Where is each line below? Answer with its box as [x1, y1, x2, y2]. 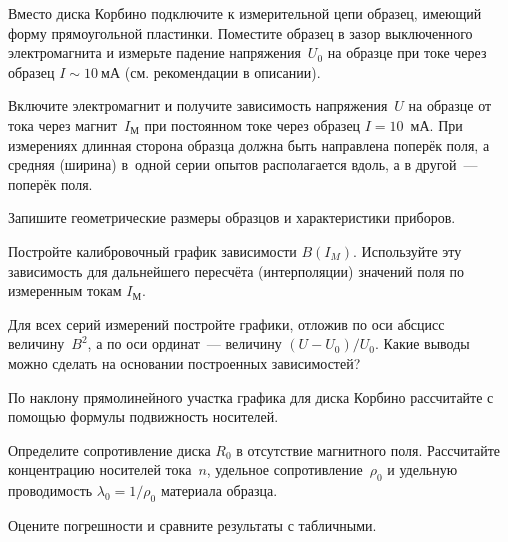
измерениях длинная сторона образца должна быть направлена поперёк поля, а [8, 134, 490, 155]
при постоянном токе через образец [144, 114, 361, 135]
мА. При [410, 114, 463, 135]
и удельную [387, 459, 458, 480]
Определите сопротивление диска [8, 439, 211, 460]
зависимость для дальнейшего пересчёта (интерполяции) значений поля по [8, 260, 465, 281]
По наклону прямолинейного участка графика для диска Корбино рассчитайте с [8, 386, 494, 407]
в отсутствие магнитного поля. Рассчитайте [236, 439, 501, 460]
